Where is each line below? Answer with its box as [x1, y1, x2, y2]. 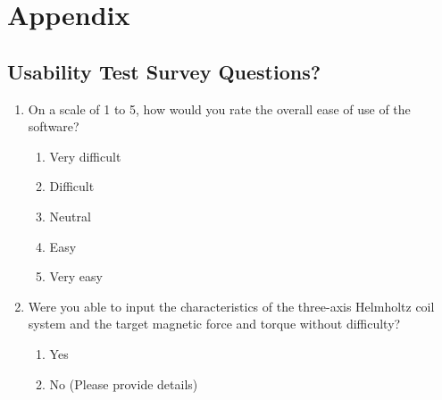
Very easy [49, 267, 103, 286]
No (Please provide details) [49, 374, 198, 393]
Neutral [49, 206, 91, 225]
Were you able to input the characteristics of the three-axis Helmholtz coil [28, 296, 435, 315]
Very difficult [49, 146, 121, 165]
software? [28, 117, 79, 136]
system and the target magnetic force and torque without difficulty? [28, 314, 401, 333]
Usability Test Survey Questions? [7, 57, 321, 85]
